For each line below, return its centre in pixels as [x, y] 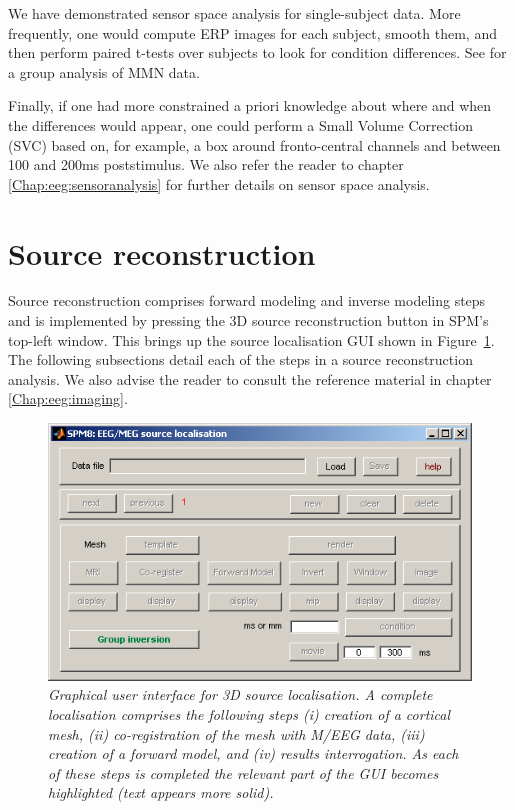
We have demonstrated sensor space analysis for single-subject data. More [234, 13]
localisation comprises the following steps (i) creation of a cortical [249, 714]
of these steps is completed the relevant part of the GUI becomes [243, 772]
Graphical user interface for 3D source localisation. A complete [240, 694]
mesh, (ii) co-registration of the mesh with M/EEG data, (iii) [236, 733]
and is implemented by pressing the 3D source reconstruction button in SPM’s [248, 320]
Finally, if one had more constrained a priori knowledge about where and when [250, 105]
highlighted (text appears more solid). [161, 792]
